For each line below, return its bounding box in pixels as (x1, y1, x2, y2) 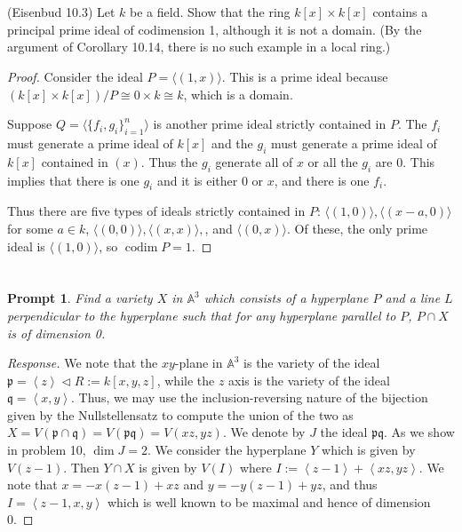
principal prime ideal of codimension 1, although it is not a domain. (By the (7, 20, 422, 38)
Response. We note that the (7, 353, 158, 372)
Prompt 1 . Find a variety (7, 289, 153, 307)
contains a (372, 3, 428, 21)
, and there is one (274, 171, 370, 189)
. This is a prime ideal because (221, 67, 388, 85)
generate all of (215, 152, 293, 171)
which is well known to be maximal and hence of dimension (107, 492, 431, 511)
